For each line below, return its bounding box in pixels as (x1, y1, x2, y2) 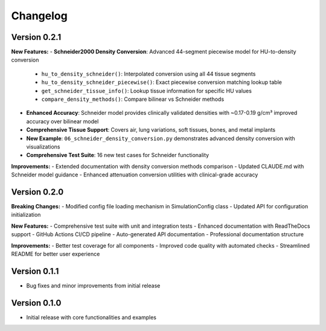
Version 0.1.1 (11, 266, 59, 276)
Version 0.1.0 (11, 298, 62, 308)
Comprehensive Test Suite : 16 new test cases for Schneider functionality (26, 152, 209, 159)
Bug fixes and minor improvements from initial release (26, 281, 161, 289)
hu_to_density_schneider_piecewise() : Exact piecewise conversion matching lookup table (41, 79, 282, 86)
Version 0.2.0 (11, 187, 64, 197)
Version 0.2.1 (11, 32, 62, 42)
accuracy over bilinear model (26, 118, 99, 125)
